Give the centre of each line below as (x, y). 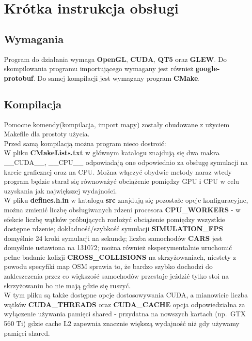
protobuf (19, 78)
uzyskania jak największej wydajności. (61, 190)
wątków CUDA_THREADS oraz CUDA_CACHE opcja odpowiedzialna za (125, 304)
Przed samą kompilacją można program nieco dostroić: (85, 143)
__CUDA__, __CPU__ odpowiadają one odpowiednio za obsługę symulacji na (126, 162)
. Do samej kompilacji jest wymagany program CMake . (117, 78)
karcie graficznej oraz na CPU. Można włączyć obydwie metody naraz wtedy (118, 171)
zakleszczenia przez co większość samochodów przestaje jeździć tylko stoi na (117, 276)
